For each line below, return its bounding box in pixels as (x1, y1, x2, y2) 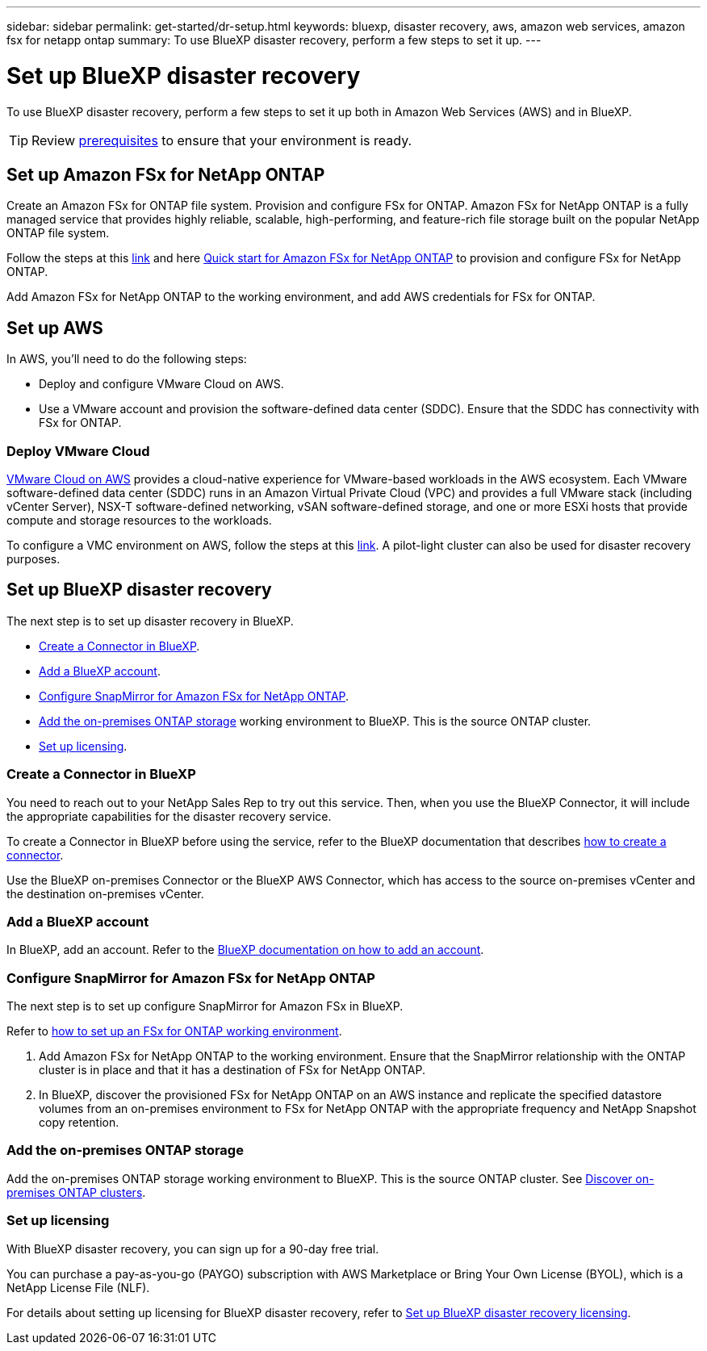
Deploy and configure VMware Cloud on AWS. (39, 377, 284, 391)
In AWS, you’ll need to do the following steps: (6, 352, 247, 366)
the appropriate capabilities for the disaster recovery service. (6, 809, 332, 823)
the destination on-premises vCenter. (6, 886, 204, 901)
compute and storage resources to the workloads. (6, 512, 272, 527)
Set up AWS (6, 317, 103, 338)
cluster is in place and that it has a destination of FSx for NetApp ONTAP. (39, 1063, 425, 1077)
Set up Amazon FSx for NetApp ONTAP (6, 164, 325, 185)
